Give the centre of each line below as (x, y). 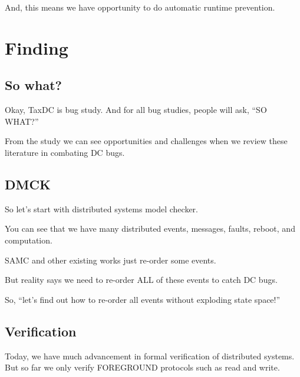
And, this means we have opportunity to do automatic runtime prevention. (140, 7)
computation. (29, 240)
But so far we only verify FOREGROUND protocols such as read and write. (142, 367)
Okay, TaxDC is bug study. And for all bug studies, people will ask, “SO (136, 110)
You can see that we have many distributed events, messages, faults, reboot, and (150, 228)
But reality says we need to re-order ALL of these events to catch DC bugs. (141, 280)
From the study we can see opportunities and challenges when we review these (146, 141)
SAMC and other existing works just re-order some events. (111, 260)
